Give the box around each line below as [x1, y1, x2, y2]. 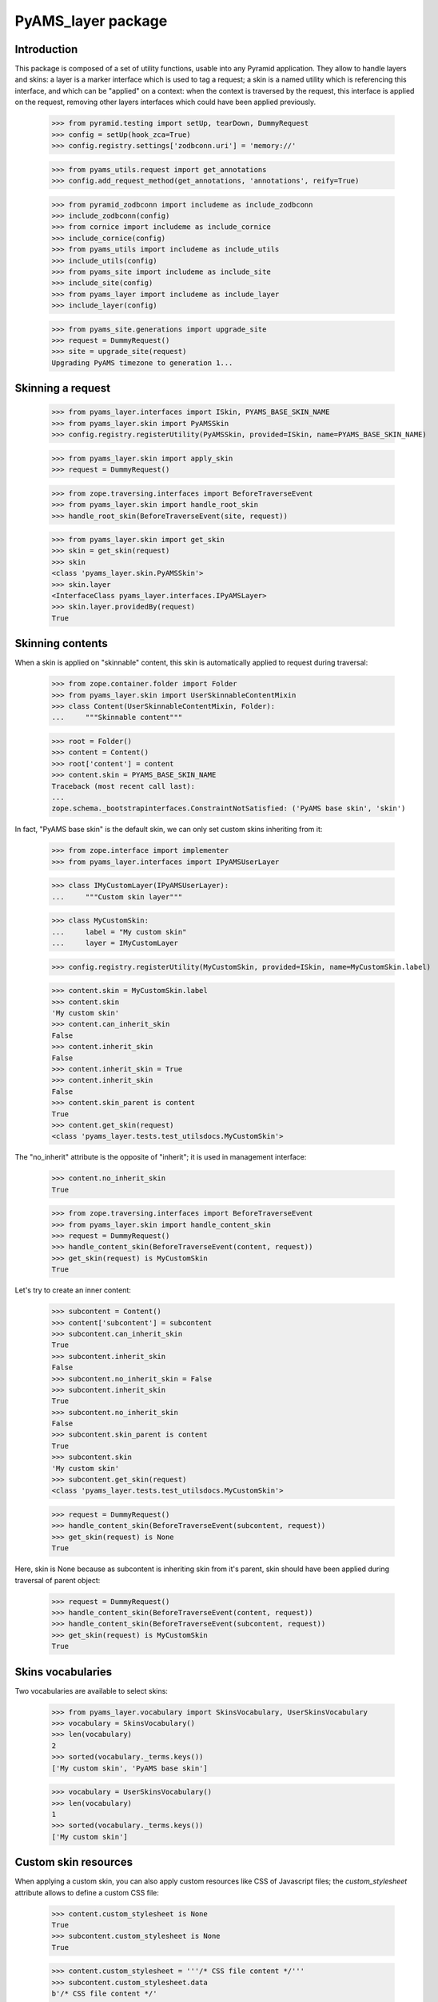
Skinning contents [14, 637, 108, 650]
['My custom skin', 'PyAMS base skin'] [51, 1763, 208, 1773]
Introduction [14, 42, 78, 56]
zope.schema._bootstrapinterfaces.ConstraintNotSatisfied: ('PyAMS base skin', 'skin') [51, 804, 406, 813]
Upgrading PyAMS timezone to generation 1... [51, 358, 233, 368]
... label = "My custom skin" [51, 927, 187, 936]
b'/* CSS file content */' [51, 1989, 157, 1998]
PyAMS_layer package [14, 12, 168, 30]
